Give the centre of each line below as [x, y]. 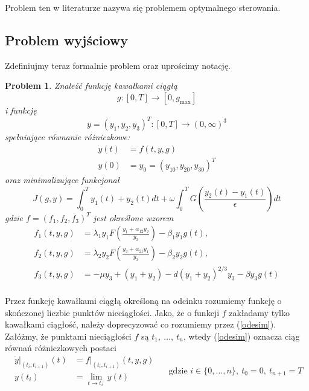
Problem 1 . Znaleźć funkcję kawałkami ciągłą [91, 86]
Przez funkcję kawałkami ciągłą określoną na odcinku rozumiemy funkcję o [143, 301]
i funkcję [21, 110]
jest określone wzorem [133, 217]
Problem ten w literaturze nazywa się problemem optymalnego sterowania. [143, 7]
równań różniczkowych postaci [61, 348]
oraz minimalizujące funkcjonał [62, 180]
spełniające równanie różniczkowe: [68, 137]
